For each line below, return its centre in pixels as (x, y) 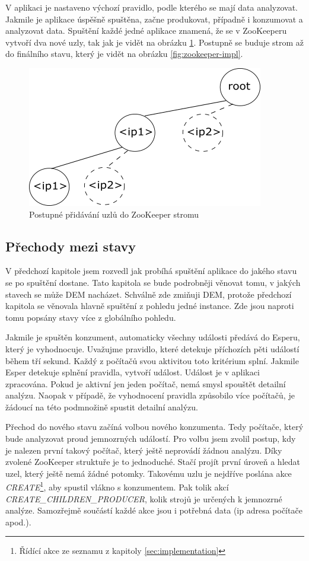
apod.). (18, 522)
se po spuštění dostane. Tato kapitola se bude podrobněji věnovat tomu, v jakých (153, 282)
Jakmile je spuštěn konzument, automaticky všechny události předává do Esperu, (153, 337)
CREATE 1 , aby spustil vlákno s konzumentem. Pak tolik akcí (117, 486)
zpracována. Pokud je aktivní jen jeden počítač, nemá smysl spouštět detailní (146, 383)
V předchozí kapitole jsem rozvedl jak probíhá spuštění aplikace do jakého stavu (151, 271)
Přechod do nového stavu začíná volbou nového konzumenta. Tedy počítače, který (154, 427)
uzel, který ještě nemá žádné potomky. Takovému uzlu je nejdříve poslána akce (149, 473)
